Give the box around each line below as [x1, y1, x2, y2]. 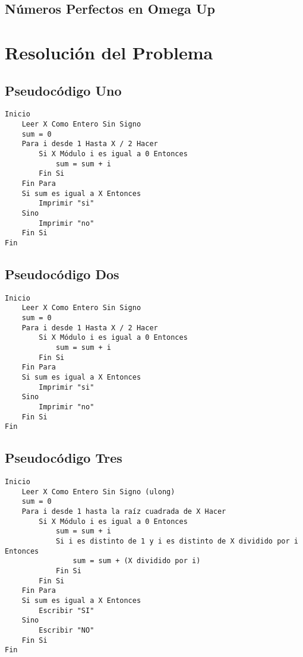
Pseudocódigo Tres [5, 448, 122, 467]
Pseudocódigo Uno [5, 81, 122, 99]
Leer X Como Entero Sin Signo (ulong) [21, 487, 175, 496]
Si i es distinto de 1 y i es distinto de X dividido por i [55, 537, 298, 546]
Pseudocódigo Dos [5, 264, 119, 283]
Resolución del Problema [5, 40, 213, 64]
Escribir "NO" [39, 626, 94, 634]
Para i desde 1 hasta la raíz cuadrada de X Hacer [21, 507, 226, 516]
